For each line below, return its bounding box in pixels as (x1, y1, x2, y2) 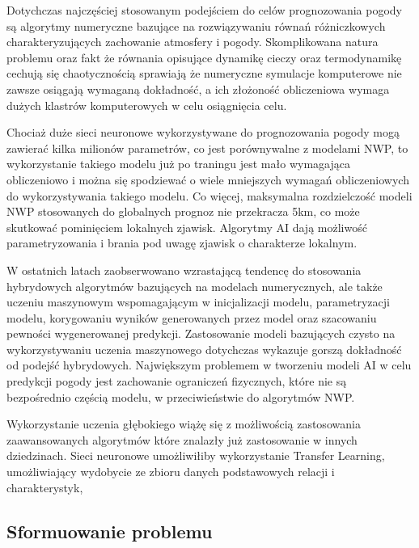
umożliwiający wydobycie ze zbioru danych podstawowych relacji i (6, 463, 335, 480)
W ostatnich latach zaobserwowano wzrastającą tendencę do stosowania (6, 261, 362, 278)
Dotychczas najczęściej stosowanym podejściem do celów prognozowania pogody (6, 2, 403, 18)
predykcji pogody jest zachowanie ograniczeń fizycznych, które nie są (6, 373, 347, 390)
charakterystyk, (6, 478, 83, 495)
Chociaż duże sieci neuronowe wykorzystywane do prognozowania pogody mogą (6, 124, 400, 141)
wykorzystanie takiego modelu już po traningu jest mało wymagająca (6, 155, 350, 172)
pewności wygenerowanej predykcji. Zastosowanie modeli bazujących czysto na (6, 325, 396, 342)
